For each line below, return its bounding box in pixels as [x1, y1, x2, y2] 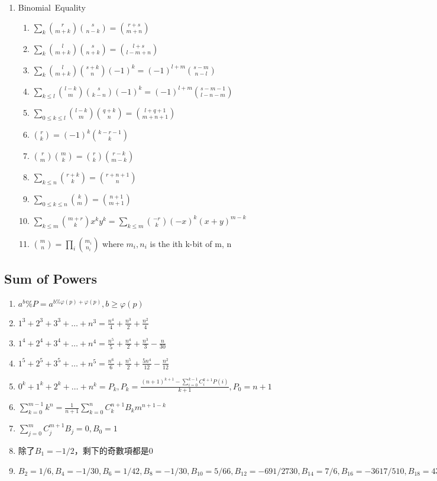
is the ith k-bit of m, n [150, 237, 232, 249]
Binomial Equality [18, 1, 86, 13]
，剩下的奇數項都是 [74, 444, 149, 457]
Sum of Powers [4, 269, 98, 287]
